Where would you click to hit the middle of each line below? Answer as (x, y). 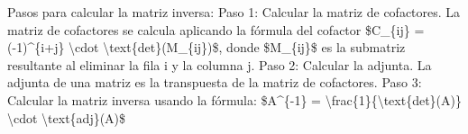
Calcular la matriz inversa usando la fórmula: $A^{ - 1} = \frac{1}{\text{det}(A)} (234, 99)
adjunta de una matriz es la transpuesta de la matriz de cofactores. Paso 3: (215, 82)
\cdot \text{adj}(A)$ (67, 117)
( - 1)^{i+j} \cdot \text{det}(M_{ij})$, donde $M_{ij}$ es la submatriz (206, 47)
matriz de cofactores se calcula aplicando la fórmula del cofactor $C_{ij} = (216, 29)
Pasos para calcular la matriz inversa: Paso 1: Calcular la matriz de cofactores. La (234, 12)
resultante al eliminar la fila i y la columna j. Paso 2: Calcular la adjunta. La (220, 64)
